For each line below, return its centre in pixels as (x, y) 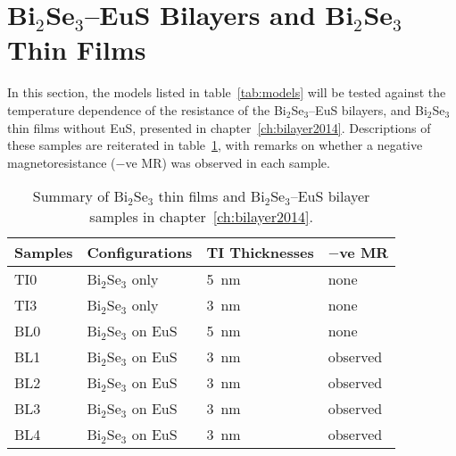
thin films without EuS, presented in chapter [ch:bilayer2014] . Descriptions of (219, 127)
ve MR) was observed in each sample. (228, 162)
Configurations (140, 253)
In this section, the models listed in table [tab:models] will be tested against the (227, 92)
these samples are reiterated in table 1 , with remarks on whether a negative (215, 145)
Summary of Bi (80, 196)
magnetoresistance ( (62, 162)
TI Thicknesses (260, 253)
